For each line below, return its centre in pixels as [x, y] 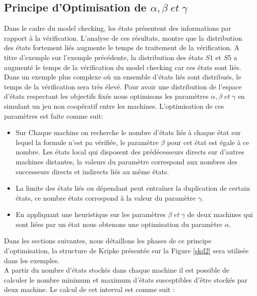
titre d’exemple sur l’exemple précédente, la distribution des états [104, 57]
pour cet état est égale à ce [208, 142]
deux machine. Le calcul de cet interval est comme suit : [90, 289]
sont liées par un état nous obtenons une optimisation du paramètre [119, 224]
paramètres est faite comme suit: [54, 115]
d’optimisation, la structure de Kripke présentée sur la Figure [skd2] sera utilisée [126, 251]
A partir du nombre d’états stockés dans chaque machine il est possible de [117, 270]
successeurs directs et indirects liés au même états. [92, 171]
